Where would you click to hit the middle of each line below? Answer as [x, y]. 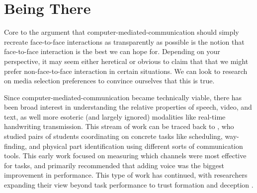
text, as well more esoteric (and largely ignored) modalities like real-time [115, 116]
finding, [15, 146]
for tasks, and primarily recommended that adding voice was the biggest [114, 165]
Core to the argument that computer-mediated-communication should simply [122, 32]
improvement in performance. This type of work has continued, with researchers [126, 175]
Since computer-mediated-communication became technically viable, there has [123, 97]
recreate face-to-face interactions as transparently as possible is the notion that [124, 41]
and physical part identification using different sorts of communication [136, 146]
